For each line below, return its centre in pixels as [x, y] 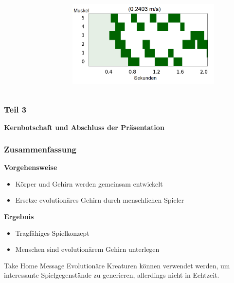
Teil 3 [15, 109]
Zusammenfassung [40, 149]
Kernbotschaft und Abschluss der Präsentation [84, 127]
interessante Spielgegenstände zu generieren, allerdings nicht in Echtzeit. [112, 275]
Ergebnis [19, 216]
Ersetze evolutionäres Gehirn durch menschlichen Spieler [100, 200]
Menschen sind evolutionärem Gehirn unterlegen [87, 249]
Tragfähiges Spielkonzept [52, 233]
